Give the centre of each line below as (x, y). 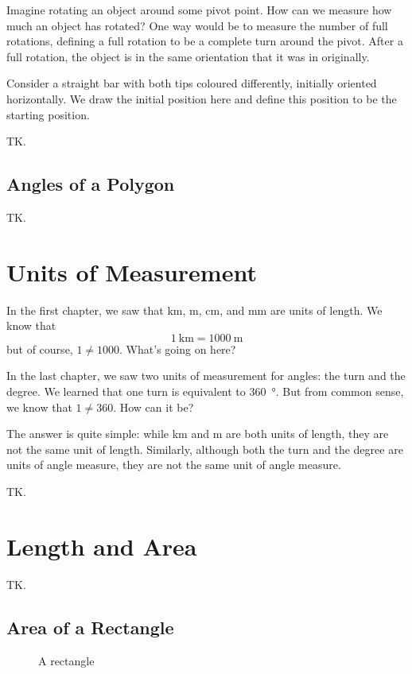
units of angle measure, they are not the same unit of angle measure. (174, 465)
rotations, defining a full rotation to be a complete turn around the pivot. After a (205, 41)
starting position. (48, 114)
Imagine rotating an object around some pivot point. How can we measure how (199, 10)
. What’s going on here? (178, 349)
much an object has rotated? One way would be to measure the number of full (197, 25)
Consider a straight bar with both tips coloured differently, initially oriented (192, 83)
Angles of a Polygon (91, 184)
